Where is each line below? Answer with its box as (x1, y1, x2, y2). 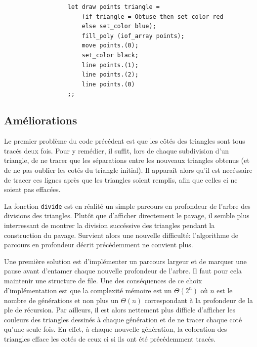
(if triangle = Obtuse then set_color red (82, 13, 223, 20)
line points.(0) (82, 80, 135, 88)
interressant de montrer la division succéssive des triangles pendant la (4, 220, 215, 230)
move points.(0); (82, 42, 139, 49)
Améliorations (4, 113, 77, 128)
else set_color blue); (82, 23, 156, 30)
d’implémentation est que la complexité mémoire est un (4, 285, 172, 295)
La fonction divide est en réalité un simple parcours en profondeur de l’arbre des (4, 200, 251, 211)
